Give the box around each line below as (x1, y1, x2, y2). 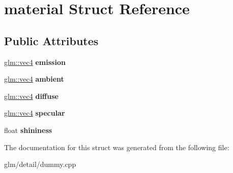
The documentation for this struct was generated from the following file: (4, 142, 229, 152)
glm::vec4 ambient (4, 74, 64, 84)
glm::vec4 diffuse (4, 90, 59, 101)
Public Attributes (4, 32, 99, 48)
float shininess (4, 124, 52, 135)
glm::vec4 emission (4, 56, 66, 67)
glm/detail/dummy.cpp (4, 159, 76, 169)
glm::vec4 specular (4, 108, 65, 118)
